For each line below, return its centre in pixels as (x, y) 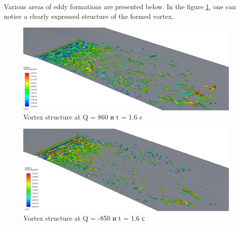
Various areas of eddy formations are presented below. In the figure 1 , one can (120, 6)
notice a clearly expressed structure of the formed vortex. (89, 16)
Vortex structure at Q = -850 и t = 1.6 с (84, 218)
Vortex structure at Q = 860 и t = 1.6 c (83, 117)
